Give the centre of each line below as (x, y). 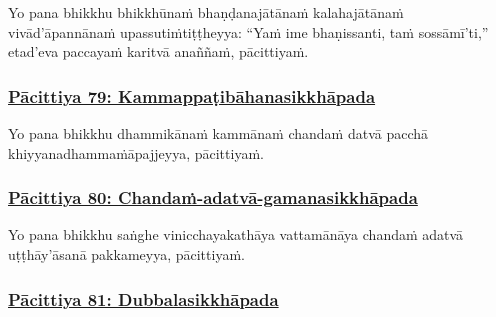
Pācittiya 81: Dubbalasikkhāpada (143, 298)
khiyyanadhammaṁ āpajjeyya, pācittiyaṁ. (136, 152)
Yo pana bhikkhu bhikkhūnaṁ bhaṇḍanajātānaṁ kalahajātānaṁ (206, 12)
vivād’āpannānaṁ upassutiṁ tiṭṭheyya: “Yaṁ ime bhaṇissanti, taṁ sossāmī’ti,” (248, 31)
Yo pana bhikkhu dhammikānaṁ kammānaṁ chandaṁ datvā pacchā (218, 133)
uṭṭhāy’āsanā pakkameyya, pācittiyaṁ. (126, 254)
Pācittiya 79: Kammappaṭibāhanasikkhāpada (192, 95)
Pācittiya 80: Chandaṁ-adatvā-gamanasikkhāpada (213, 197)
